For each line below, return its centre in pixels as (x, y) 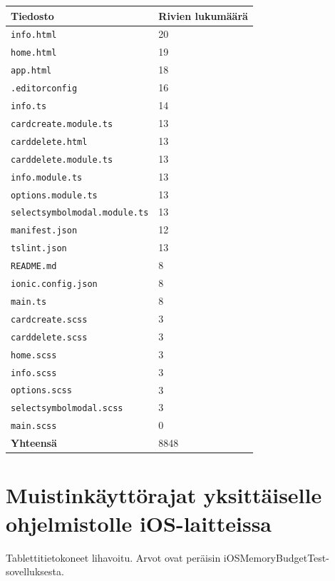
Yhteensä (34, 443)
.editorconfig (44, 89)
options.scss (41, 391)
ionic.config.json (54, 284)
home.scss (34, 355)
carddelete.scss (49, 337)
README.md (34, 267)
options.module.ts (54, 195)
